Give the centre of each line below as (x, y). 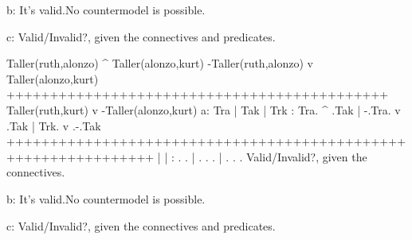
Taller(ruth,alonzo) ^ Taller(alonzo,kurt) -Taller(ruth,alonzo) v (160, 63)
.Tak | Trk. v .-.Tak (54, 125)
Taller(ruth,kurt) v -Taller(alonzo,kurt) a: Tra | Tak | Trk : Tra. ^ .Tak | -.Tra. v (204, 109)
